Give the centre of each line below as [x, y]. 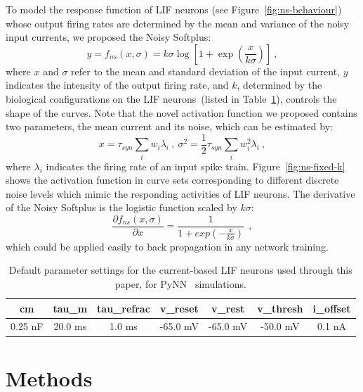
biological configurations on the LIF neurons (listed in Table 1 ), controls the [171, 98]
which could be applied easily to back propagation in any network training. [167, 246]
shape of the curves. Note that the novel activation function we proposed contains [181, 112]
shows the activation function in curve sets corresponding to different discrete [172, 180]
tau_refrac [124, 308]
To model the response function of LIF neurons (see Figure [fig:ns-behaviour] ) [174, 9]
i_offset [332, 308]
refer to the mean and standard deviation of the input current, [206, 71]
